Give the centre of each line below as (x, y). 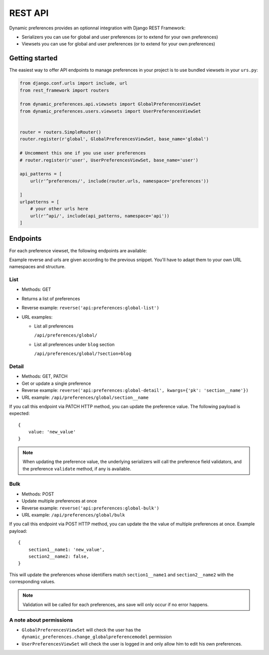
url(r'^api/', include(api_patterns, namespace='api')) (100, 216)
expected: (19, 413)
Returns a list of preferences (51, 299)
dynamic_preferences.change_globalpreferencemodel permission (97, 637)
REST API (29, 13)
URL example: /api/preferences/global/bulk (73, 515)
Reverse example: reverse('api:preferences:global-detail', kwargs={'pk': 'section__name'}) (135, 390)
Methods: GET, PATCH (45, 376)
